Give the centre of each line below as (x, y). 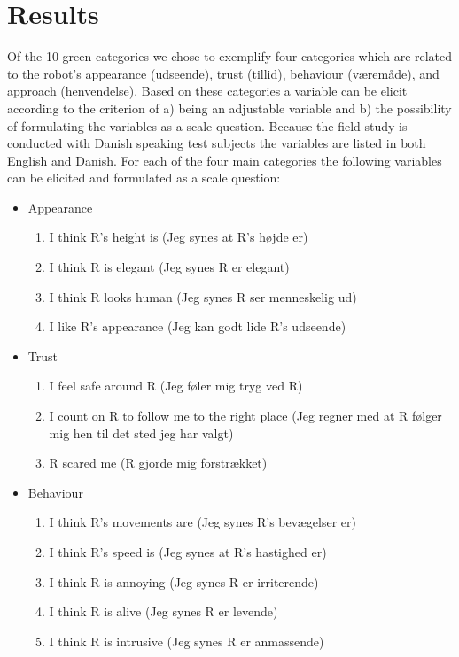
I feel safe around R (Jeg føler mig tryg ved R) (176, 386)
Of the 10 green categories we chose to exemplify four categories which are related (230, 56)
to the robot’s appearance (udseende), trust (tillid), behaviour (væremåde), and (223, 73)
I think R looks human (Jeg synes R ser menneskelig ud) (203, 296)
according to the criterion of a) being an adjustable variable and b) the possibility (229, 108)
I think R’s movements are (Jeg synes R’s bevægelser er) (203, 522)
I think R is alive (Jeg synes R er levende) (163, 611)
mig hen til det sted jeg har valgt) (141, 433)
